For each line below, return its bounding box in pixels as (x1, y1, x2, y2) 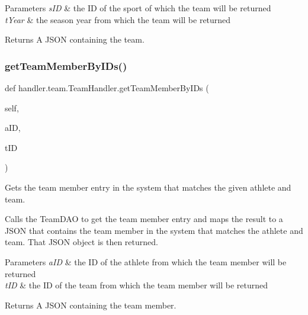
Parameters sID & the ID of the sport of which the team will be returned (5, 2, 271, 14)
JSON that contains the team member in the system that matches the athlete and (5, 224, 303, 236)
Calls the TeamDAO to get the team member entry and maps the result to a (5, 213, 283, 225)
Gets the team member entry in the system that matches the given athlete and (5, 181, 291, 193)
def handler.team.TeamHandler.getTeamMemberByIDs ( (5, 82, 209, 94)
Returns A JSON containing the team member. (5, 298, 177, 311)
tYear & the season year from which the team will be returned (5, 13, 231, 25)
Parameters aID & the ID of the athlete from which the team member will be (5, 255, 287, 268)
